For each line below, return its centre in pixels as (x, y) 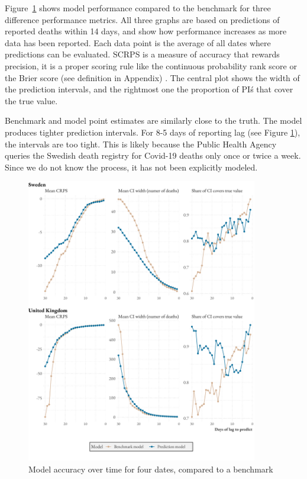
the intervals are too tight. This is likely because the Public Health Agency (141, 144)
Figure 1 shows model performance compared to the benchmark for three (138, 8)
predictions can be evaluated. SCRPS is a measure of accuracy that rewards (142, 54)
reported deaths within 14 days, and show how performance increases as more (146, 31)
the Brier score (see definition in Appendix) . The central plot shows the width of (152, 77)
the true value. (31, 100)
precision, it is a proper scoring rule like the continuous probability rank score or (151, 65)
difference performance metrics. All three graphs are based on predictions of (142, 19)
